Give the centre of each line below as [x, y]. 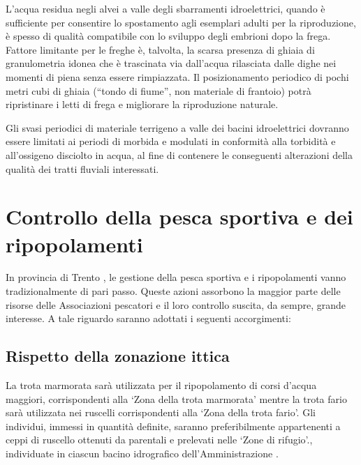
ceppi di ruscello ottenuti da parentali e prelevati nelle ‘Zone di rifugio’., [159, 440]
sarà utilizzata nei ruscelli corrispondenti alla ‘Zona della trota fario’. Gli [161, 412]
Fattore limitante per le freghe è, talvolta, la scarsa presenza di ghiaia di [160, 49]
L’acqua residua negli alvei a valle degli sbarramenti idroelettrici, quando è [165, 8]
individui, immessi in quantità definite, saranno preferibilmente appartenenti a [173, 426]
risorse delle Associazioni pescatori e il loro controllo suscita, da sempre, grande [176, 304]
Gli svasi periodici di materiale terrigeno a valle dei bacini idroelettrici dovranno [177, 127]
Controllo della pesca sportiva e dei [179, 216]
